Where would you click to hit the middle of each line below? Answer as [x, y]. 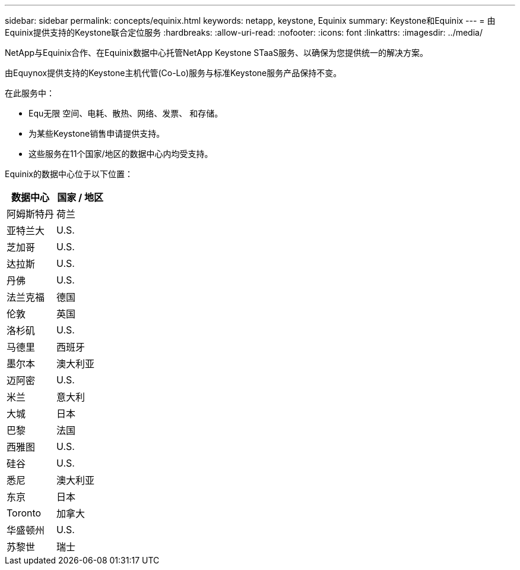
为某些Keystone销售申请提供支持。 [97, 133]
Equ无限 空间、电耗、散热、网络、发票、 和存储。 [126, 113]
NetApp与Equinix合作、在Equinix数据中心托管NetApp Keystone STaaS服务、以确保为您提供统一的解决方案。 [216, 53]
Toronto [24, 513]
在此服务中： [30, 93]
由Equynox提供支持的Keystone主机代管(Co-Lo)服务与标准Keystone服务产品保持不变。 [173, 73]
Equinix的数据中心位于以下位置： [69, 174]
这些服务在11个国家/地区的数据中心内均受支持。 [121, 154]
